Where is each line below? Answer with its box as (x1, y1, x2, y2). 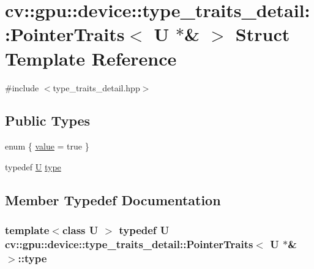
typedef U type (5, 160, 61, 173)
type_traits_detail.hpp (53, 81, 140, 94)
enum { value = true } (5, 140, 89, 153)
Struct (235, 21, 290, 47)
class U (62, 222, 99, 238)
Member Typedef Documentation (5, 190, 221, 209)
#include (5, 81, 39, 94)
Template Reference (5, 45, 177, 70)
